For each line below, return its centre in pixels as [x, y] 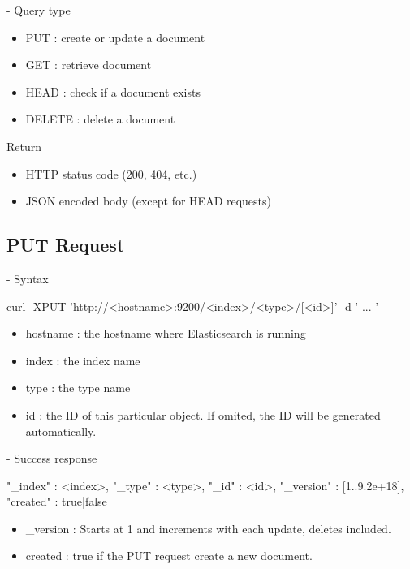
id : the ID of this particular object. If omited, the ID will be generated [203, 414]
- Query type [39, 10]
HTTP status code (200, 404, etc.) [111, 173]
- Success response [52, 458]
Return [24, 146]
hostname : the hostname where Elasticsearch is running [166, 333]
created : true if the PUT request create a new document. [169, 556]
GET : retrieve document [88, 65]
